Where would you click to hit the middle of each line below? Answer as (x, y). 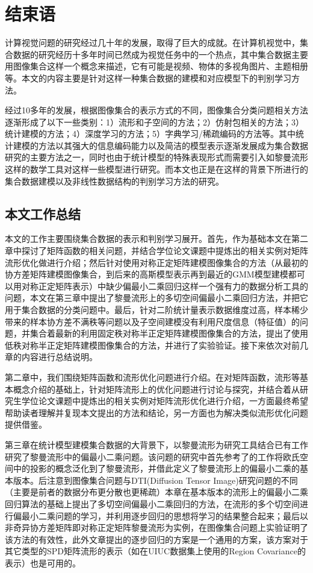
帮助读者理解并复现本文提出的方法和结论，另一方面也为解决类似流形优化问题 (156, 412)
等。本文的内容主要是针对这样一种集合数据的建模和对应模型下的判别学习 (148, 78)
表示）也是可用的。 (43, 562)
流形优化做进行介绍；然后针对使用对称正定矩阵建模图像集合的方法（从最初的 (156, 262)
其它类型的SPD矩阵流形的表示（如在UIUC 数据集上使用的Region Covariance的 (155, 551)
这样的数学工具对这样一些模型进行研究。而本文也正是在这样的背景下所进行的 (156, 169)
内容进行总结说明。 (59, 357)
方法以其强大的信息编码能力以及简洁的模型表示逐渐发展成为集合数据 (173, 145)
